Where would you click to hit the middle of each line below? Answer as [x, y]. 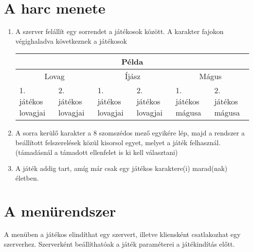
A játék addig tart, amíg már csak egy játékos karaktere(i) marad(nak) [121, 168]
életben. [27, 177]
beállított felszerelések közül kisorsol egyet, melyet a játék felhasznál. [118, 142]
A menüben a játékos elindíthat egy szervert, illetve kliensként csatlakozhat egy [122, 234]
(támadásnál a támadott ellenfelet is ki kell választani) [97, 152]
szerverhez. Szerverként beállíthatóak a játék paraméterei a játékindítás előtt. [119, 244]
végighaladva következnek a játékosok [71, 41]
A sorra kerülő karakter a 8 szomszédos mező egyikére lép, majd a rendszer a [130, 133]
